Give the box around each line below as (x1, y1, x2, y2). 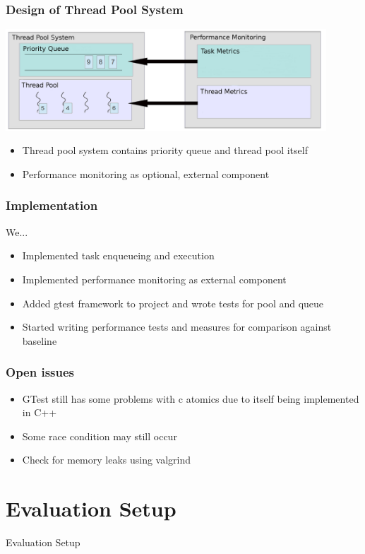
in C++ (22, 405, 57, 420)
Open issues (6, 363, 75, 381)
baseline (22, 333, 57, 348)
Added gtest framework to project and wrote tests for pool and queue (22, 295, 324, 310)
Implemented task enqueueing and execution (22, 248, 215, 263)
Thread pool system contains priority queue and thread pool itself (22, 143, 308, 158)
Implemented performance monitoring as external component (22, 271, 287, 286)
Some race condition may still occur (22, 428, 177, 443)
